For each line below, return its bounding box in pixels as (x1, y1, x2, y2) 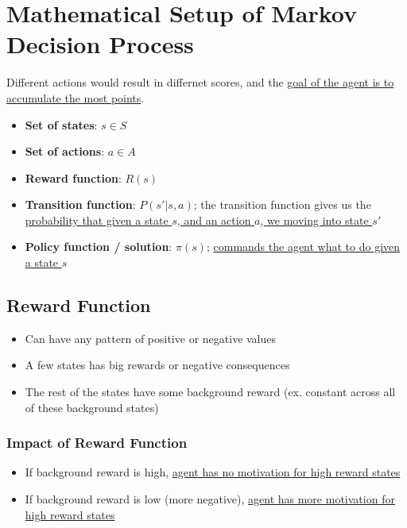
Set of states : (25, 116, 98, 133)
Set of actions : (25, 143, 105, 160)
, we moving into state (260, 211, 369, 228)
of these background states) (25, 399, 159, 415)
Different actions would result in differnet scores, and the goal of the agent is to (6, 74, 394, 91)
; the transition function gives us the (193, 196, 371, 213)
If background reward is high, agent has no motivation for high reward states (25, 464, 401, 480)
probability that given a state (25, 211, 169, 228)
